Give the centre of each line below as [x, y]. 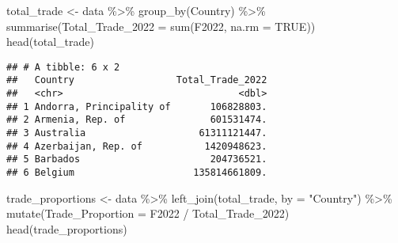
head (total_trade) [50, 42]
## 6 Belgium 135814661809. [137, 173]
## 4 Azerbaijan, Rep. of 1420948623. [137, 146]
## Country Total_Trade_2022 [137, 80]
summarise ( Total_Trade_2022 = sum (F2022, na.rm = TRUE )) [161, 26]
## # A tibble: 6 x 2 [63, 67]
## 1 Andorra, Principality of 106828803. [137, 106]
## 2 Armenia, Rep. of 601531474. [137, 120]
